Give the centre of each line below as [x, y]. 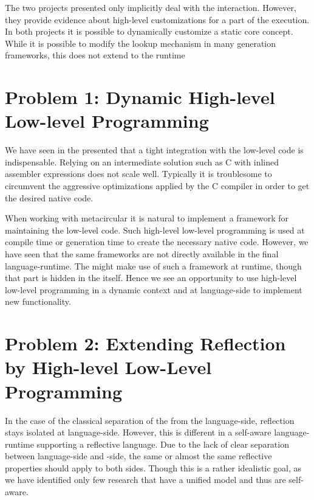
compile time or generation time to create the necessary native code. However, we [157, 242]
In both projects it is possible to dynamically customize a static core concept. [149, 31]
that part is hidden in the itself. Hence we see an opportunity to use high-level [151, 278]
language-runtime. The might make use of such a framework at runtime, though [153, 266]
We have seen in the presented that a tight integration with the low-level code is [154, 150]
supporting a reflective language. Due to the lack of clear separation [163, 444]
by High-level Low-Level [108, 367]
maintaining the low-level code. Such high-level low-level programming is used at [155, 230]
